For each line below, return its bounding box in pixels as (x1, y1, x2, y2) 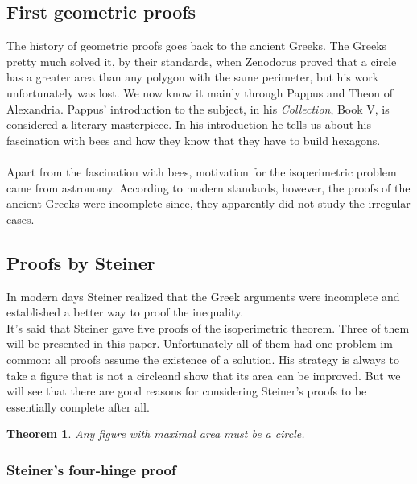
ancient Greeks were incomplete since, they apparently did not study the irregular (6, 195, 411, 212)
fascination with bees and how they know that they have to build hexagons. (6, 131, 381, 148)
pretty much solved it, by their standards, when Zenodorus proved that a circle (6, 52, 397, 69)
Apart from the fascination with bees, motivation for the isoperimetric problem (6, 163, 397, 180)
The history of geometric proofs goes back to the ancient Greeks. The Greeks (6, 37, 387, 54)
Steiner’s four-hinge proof (6, 459, 176, 479)
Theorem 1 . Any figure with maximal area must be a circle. (6, 425, 305, 442)
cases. (6, 210, 35, 227)
